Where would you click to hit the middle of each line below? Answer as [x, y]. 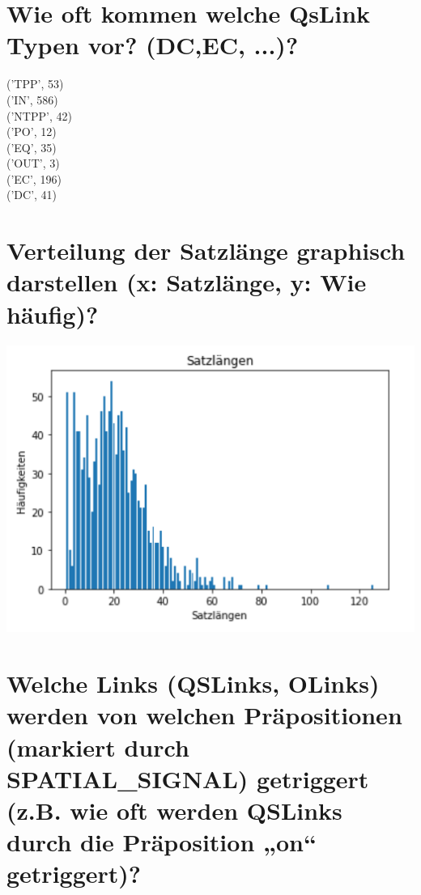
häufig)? [53, 314]
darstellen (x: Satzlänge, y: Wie [187, 282]
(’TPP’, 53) [35, 84]
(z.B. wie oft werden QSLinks [174, 810]
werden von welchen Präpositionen [204, 715]
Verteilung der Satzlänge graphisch [206, 250]
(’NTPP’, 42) [39, 115]
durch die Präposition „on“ [162, 842]
